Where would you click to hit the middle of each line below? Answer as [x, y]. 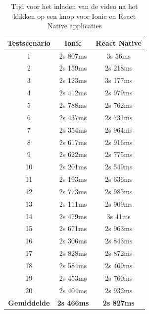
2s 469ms [119, 265]
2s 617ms [73, 142]
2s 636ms [119, 179]
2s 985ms [119, 191]
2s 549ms [119, 167]
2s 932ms [119, 290]
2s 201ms [73, 167]
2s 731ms [119, 117]
